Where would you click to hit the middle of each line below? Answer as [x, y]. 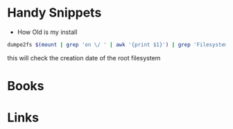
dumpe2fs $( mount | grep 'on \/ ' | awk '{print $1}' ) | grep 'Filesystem [118, 44]
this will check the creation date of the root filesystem [84, 58]
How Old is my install [47, 32]
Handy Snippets [54, 13]
